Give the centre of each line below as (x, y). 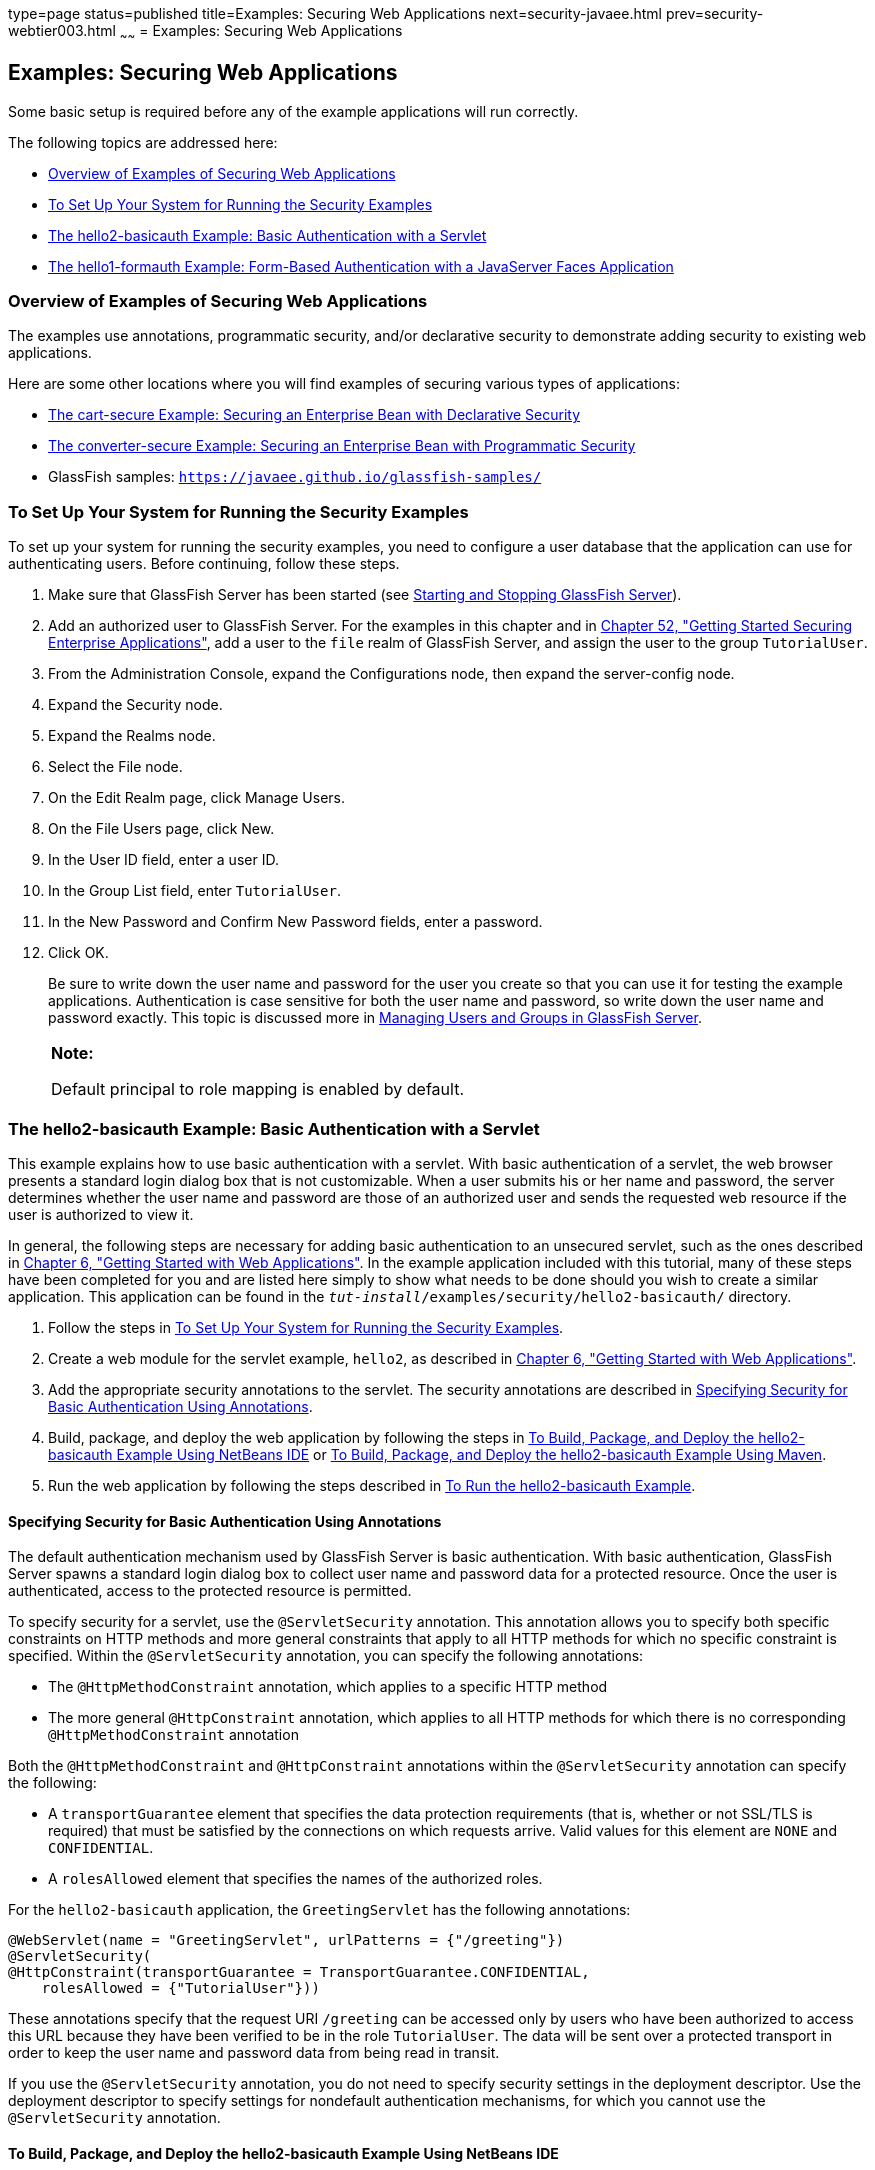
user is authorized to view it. (101, 1214)
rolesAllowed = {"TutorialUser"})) (180, 1988)
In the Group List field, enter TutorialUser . (194, 891)
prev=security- (714, 13)
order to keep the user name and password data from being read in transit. (254, 2053)
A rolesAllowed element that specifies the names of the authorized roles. (295, 1879)
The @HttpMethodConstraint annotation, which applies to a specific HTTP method (328, 1687)
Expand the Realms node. (132, 736)
